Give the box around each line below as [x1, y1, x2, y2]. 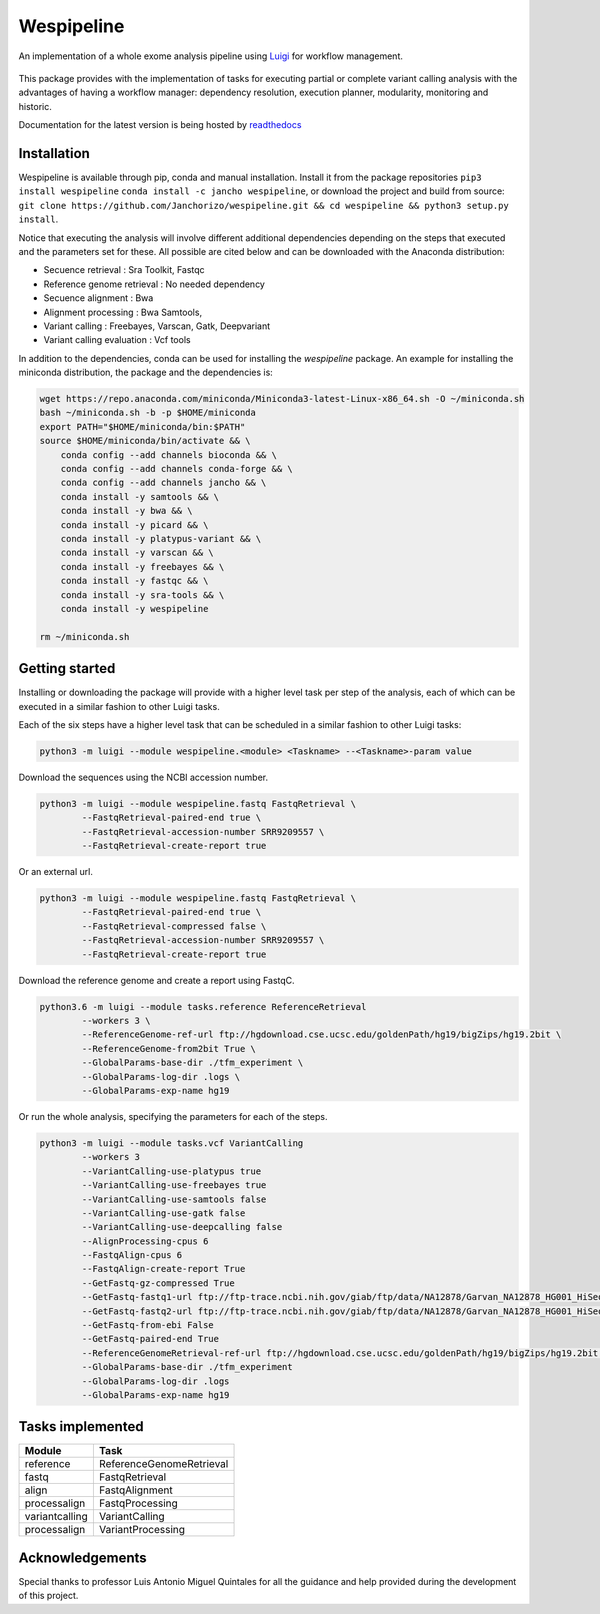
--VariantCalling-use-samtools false [81, 1193, 267, 1205]
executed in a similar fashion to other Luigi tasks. [18, 700, 220, 712]
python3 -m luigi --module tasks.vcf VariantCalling [39, 1137, 304, 1149]
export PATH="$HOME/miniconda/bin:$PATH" [39, 421, 246, 432]
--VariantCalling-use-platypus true [81, 1165, 262, 1177]
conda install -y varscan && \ [60, 547, 214, 559]
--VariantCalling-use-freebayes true [81, 1180, 267, 1191]
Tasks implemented [18, 1418, 144, 1435]
